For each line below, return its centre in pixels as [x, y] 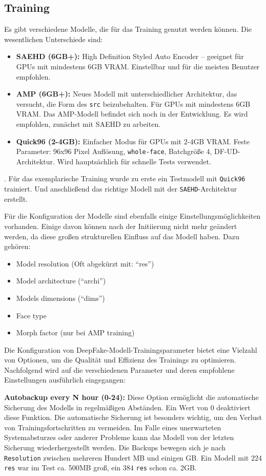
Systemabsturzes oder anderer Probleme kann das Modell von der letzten [119, 437]
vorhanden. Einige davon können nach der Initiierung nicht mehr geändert [121, 226]
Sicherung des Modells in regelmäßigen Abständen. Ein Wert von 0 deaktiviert [127, 407]
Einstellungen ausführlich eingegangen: [65, 380]
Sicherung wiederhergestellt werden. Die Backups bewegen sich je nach [115, 448]
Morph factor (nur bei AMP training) [75, 332]
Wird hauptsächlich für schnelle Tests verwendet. [134, 161]
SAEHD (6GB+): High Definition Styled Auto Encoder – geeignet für [130, 56]
